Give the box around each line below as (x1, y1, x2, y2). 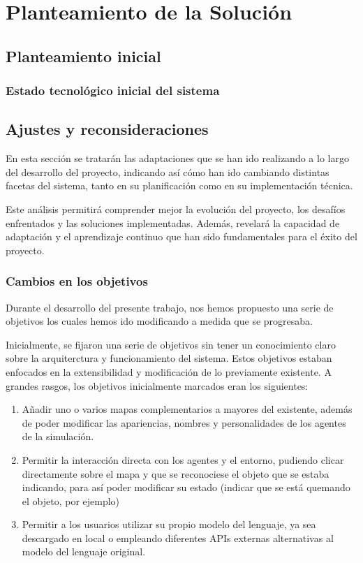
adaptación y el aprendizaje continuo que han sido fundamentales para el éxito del (6, 229, 357, 244)
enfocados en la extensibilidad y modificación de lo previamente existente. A (6, 364, 332, 379)
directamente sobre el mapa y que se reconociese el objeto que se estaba (22, 466, 329, 481)
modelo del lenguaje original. (22, 544, 146, 559)
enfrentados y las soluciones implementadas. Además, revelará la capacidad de (6, 215, 340, 230)
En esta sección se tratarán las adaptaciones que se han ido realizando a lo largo (6, 151, 349, 166)
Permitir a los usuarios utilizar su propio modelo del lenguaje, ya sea (22, 517, 316, 532)
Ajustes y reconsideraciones (6, 118, 209, 140)
